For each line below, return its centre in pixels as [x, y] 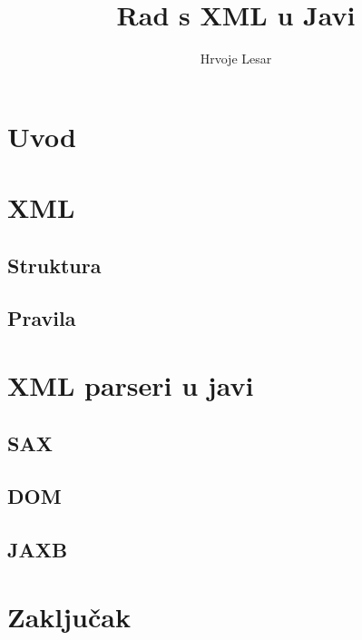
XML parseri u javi [131, 385]
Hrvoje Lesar [236, 59]
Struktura [54, 265]
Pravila [42, 318]
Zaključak [69, 616]
